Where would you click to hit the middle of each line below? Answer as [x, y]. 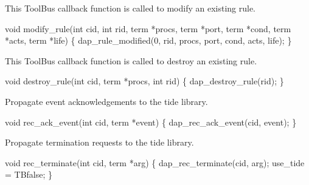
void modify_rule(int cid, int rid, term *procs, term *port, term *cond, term [148, 28]
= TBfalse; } [29, 174]
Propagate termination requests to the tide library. [99, 142]
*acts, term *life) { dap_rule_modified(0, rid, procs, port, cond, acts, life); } [148, 40]
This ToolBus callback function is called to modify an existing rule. [130, 8]
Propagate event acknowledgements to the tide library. [106, 101]
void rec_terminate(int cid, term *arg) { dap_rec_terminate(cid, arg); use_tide [155, 162]
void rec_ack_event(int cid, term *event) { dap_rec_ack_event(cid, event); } [151, 122]
